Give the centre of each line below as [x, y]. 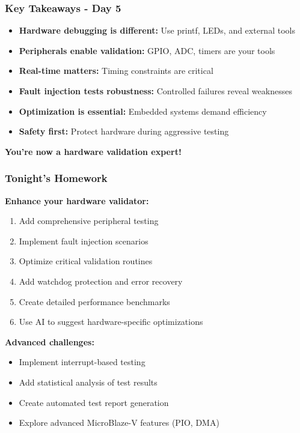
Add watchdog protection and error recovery [101, 281]
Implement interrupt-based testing [82, 362]
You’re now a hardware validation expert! [93, 151]
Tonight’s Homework [56, 178]
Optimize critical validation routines [86, 261]
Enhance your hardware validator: [77, 200]
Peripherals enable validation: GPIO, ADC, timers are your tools [147, 50]
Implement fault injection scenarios [84, 241]
